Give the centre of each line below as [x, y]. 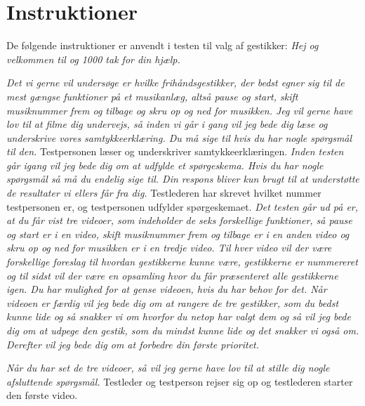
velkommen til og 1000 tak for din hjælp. [93, 59]
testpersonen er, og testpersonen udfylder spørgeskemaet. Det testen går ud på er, [182, 206]
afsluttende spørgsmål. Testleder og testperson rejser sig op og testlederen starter [180, 381]
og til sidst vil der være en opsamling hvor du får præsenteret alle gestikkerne [172, 275]
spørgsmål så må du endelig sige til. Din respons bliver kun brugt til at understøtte [183, 179]
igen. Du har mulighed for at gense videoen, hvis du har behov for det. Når [167, 289]
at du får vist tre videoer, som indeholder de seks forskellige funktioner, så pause [179, 220]
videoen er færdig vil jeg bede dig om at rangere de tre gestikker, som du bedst [173, 302]
